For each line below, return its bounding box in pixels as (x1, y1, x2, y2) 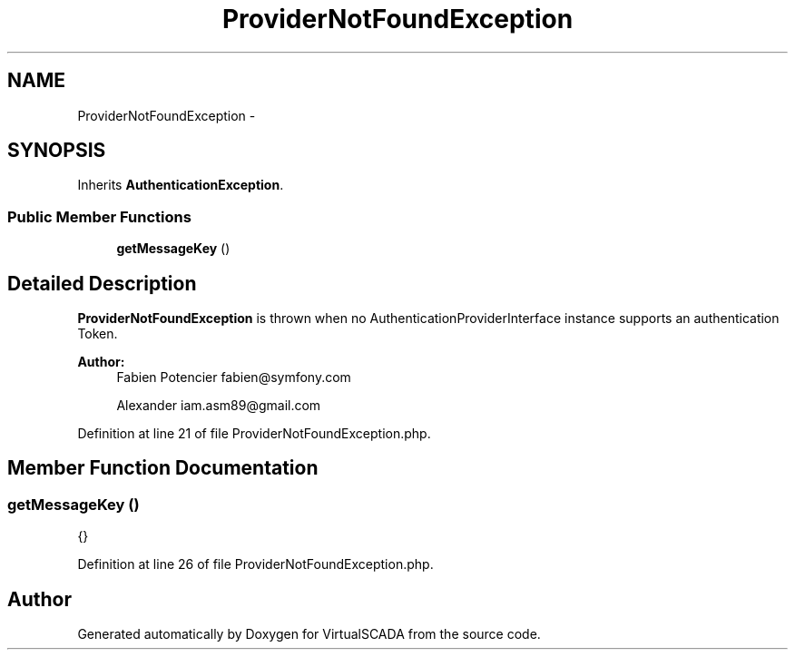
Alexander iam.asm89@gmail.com (116, 397, 321, 414)
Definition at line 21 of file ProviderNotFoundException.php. (77, 426, 431, 442)
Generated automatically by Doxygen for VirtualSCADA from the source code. (77, 626, 541, 642)
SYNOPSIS (7, 139, 106, 162)
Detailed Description (7, 271, 197, 295)
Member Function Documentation (7, 456, 319, 480)
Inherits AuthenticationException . (77, 177, 284, 193)
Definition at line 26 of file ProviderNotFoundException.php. (77, 556, 434, 573)
